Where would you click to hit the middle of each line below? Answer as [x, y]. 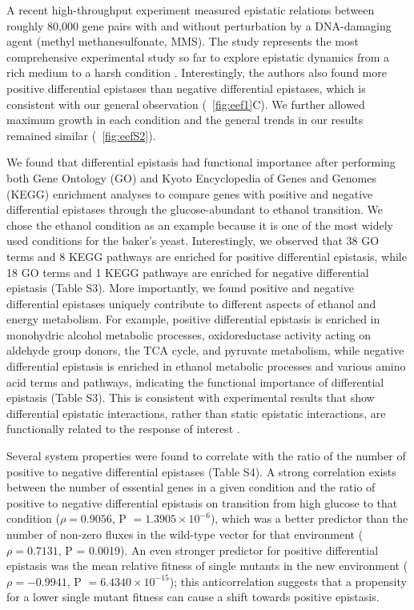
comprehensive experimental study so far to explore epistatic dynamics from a [198, 56]
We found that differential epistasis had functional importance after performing [201, 162]
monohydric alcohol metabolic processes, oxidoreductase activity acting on [189, 334]
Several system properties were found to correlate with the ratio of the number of [206, 456]
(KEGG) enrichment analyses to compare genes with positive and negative [190, 193]
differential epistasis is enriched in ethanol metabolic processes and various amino [206, 366]
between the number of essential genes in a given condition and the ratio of [191, 487]
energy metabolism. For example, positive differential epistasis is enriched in [193, 319]
